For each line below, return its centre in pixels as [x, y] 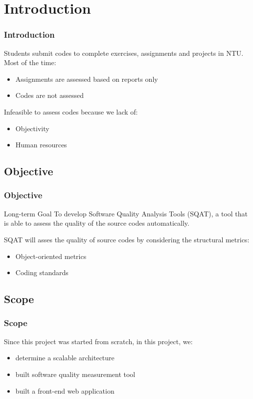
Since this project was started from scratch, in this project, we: [98, 341]
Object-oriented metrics [51, 256]
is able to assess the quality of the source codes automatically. [97, 223]
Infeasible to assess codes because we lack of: [71, 111]
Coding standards [42, 272]
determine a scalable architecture [65, 358]
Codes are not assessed [50, 95]
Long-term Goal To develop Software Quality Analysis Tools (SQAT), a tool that [126, 213]
